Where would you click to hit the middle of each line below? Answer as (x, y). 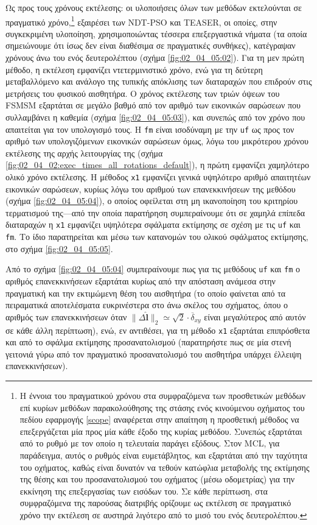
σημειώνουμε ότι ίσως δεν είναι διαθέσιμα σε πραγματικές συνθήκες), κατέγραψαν (151, 45)
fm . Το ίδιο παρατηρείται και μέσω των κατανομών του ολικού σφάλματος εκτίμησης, (157, 237)
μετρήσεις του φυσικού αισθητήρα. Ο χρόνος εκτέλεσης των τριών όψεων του (143, 93)
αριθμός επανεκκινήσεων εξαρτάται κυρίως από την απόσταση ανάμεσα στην (141, 281)
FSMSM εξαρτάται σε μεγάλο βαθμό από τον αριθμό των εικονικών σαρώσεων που (153, 105)
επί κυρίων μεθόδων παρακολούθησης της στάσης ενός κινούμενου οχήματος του (162, 407)
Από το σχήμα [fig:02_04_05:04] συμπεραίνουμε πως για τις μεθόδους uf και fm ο (153, 269)
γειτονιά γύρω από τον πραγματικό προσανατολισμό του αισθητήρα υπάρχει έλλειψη (154, 354)
